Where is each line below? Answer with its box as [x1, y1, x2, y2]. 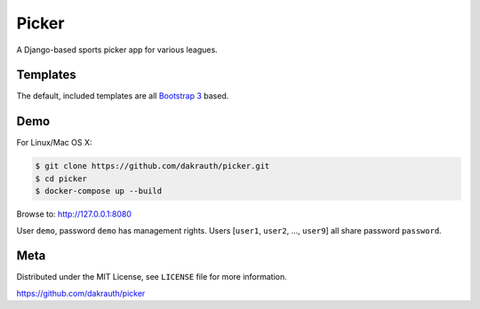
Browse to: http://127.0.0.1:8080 [16, 209, 132, 219]
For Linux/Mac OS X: [16, 138, 92, 148]
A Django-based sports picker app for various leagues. [16, 44, 218, 55]
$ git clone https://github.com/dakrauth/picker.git [35, 161, 270, 171]
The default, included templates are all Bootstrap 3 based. [16, 91, 229, 101]
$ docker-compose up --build [35, 186, 163, 196]
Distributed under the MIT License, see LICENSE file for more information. [16, 272, 288, 282]
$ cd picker [35, 173, 88, 184]
